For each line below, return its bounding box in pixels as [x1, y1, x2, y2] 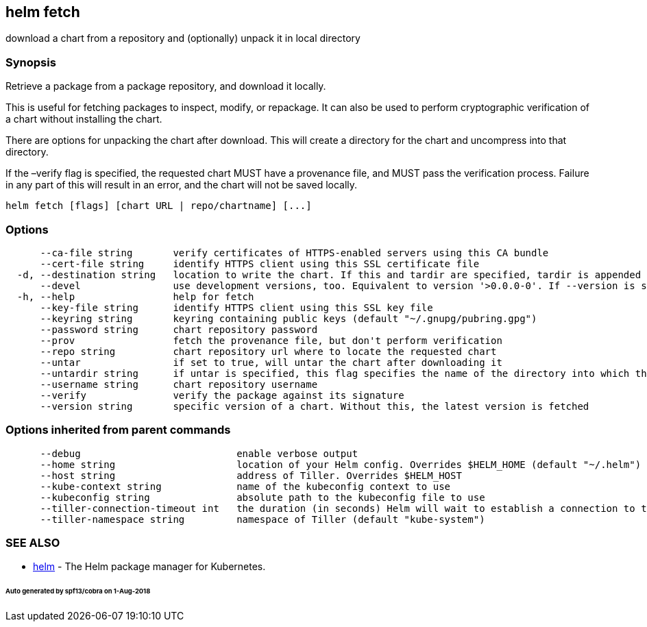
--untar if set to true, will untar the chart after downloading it [40, 356, 502, 368]
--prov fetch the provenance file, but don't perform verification [40, 334, 502, 346]
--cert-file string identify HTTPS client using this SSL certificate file [40, 258, 480, 269]
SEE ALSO [5, 536, 60, 550]
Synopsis [5, 55, 56, 69]
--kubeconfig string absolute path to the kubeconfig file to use [40, 491, 485, 503]
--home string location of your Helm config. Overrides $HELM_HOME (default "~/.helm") [40, 458, 642, 470]
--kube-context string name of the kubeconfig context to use [40, 480, 451, 492]
